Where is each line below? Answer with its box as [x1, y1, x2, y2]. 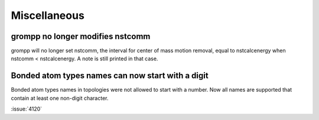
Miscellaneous [11, 9, 85, 22]
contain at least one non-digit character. [11, 95, 109, 102]
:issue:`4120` [11, 105, 43, 112]
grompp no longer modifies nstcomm [11, 31, 151, 41]
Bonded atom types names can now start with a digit [11, 71, 209, 81]
